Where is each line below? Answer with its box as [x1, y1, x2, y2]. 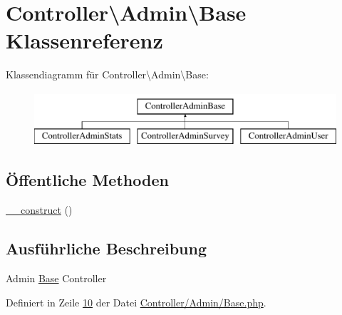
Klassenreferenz [6, 26, 163, 55]
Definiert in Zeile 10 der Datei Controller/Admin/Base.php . [6, 294, 266, 309]
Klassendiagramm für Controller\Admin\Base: [6, 67, 209, 82]
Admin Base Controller [6, 271, 107, 286]
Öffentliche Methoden [6, 169, 169, 191]
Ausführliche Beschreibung [6, 237, 207, 259]
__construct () [6, 202, 73, 217]
